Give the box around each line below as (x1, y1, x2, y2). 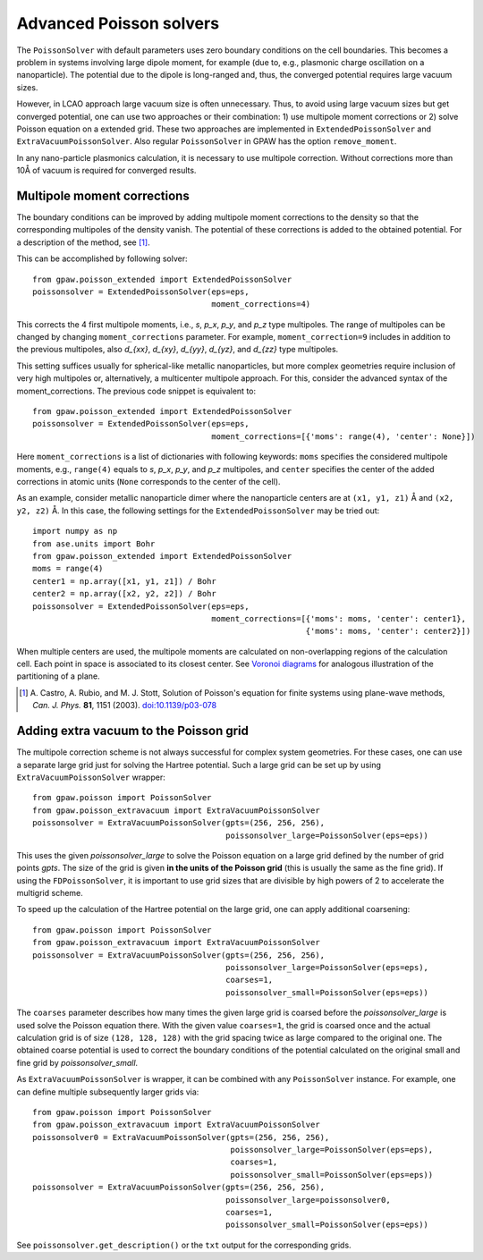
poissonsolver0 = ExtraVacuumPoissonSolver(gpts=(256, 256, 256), (32, 1132, 330, 1142)
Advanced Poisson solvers (16, 13, 219, 33)
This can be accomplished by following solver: (16, 253, 188, 264)
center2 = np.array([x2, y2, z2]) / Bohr (32, 588, 216, 599)
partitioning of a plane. (16, 671, 100, 681)
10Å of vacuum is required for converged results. (16, 165, 197, 176)
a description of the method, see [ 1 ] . (16, 237, 151, 248)
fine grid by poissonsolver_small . (16, 1057, 139, 1068)
